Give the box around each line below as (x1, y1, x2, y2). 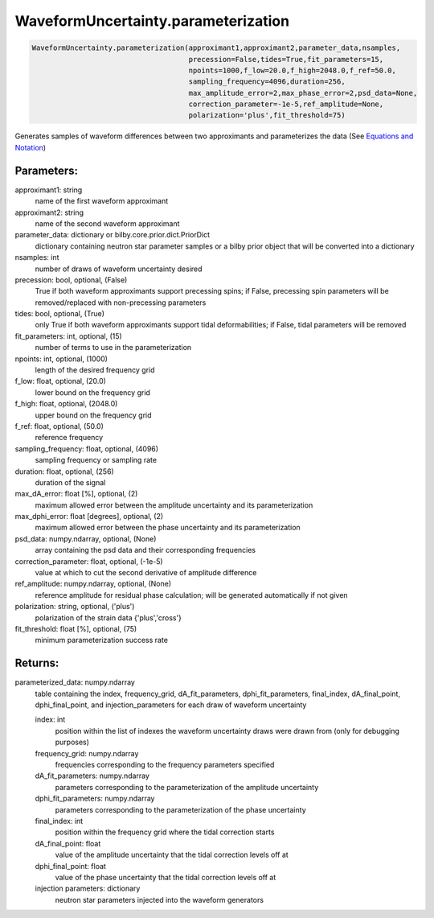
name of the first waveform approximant (35, 196, 169, 206)
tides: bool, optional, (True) (14, 309, 104, 319)
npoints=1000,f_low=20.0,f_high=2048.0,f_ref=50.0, (188, 65, 397, 75)
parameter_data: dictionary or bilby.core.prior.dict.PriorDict (14, 230, 211, 240)
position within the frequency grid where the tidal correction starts (55, 827, 275, 837)
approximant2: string (14, 208, 84, 217)
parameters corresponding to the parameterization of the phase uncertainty (55, 805, 306, 814)
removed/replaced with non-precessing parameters (35, 298, 207, 307)
